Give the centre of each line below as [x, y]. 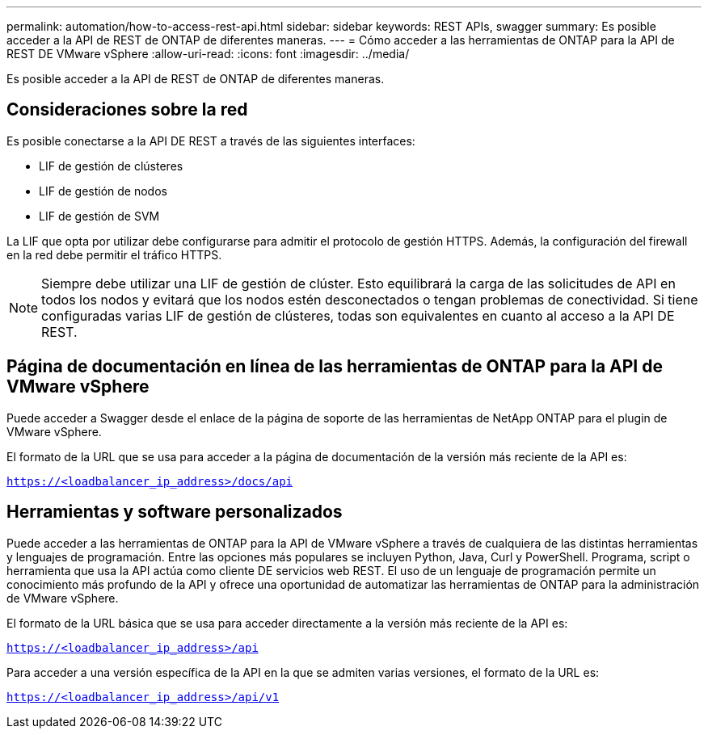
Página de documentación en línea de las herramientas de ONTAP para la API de [335, 367]
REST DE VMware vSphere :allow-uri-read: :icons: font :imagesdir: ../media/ [208, 54]
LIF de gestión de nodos [103, 191]
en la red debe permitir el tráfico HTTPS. [114, 254]
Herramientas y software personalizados [175, 512]
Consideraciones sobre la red [127, 110]
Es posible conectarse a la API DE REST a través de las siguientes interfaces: [211, 141]
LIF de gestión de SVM [99, 216]
